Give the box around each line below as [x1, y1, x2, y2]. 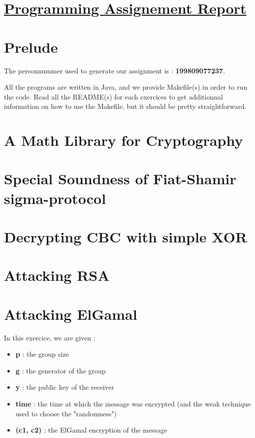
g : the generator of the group [15, 365, 106, 375]
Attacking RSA [4, 265, 110, 285]
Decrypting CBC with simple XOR [4, 227, 248, 246]
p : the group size [15, 349, 69, 359]
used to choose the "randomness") [15, 408, 117, 418]
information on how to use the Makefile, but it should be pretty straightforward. [4, 101, 247, 111]
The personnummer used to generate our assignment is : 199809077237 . [4, 65, 225, 75]
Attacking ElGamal [4, 303, 137, 324]
